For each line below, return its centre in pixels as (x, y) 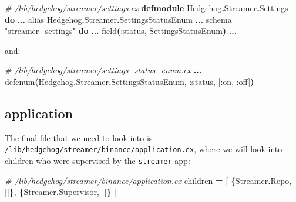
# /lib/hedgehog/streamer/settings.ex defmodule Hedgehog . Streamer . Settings (147, 8)
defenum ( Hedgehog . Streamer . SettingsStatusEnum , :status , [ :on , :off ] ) (129, 81)
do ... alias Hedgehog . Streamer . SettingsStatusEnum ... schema (118, 19)
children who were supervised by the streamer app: (97, 161)
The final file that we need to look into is (79, 137)
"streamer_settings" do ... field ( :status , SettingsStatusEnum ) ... (121, 31)
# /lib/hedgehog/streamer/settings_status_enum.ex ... (103, 70)
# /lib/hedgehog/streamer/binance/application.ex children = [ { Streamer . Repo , (148, 180)
